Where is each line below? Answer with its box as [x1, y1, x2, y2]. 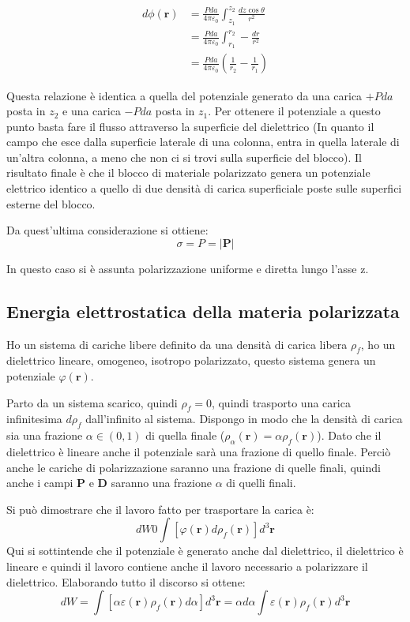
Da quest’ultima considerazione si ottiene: [6, 222, 209, 238]
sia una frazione [6, 427, 83, 444]
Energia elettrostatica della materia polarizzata [6, 298, 400, 323]
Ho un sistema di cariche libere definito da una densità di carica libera [6, 335, 348, 352]
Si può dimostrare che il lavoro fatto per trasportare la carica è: [6, 500, 314, 517]
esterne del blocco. [6, 195, 96, 212]
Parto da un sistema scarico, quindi [6, 394, 178, 410]
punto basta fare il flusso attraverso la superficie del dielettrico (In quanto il [6, 118, 374, 134]
